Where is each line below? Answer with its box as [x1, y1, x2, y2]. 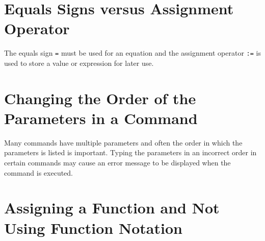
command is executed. [4, 167, 73, 178]
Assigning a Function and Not [4, 197, 220, 218]
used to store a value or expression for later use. [4, 57, 154, 68]
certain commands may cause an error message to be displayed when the [4, 157, 231, 168]
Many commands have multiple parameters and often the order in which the [4, 137, 243, 148]
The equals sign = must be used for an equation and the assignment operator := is [4, 47, 261, 58]
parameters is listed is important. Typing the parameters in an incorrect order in [4, 147, 257, 158]
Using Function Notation [4, 217, 182, 238]
